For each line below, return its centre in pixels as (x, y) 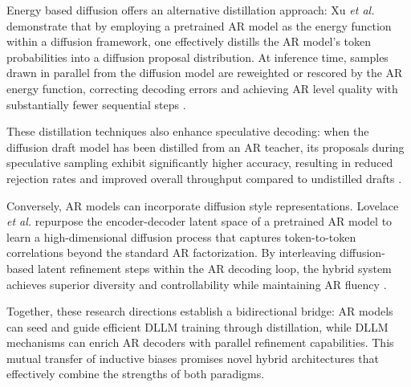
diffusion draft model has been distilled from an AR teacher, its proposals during (205, 147)
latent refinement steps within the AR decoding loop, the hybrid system (214, 268)
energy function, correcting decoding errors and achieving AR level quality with (202, 88)
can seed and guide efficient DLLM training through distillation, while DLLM (197, 326)
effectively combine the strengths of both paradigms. (136, 374)
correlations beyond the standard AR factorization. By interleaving (171, 253)
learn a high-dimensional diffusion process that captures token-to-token (181, 236)
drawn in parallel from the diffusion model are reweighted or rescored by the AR (205, 73)
